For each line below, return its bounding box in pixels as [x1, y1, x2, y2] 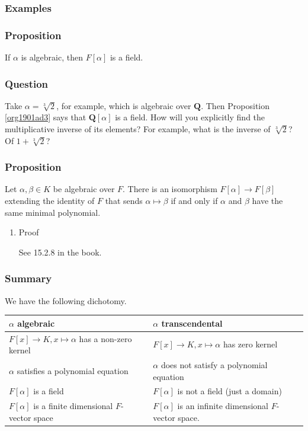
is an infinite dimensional [177, 400, 268, 412]
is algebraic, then [21, 51, 83, 63]
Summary [5, 271, 52, 286]
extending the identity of [5, 194, 95, 207]
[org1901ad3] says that [5, 111, 86, 123]
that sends [105, 194, 143, 207]
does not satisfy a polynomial [161, 359, 268, 371]
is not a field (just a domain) [177, 385, 282, 397]
